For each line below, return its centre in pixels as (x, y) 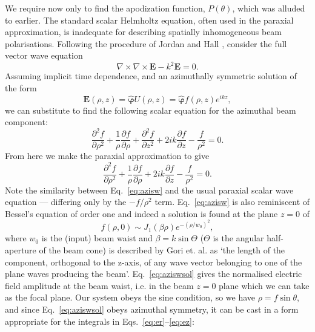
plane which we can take (264, 285)
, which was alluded (269, 8)
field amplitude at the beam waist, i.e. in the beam (99, 285)
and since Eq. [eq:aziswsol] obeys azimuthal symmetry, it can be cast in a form (152, 309)
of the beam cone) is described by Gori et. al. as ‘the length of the (162, 250)
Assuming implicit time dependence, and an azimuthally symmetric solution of (151, 76)
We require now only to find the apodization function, (105, 8)
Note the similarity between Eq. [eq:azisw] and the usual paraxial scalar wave (149, 190)
